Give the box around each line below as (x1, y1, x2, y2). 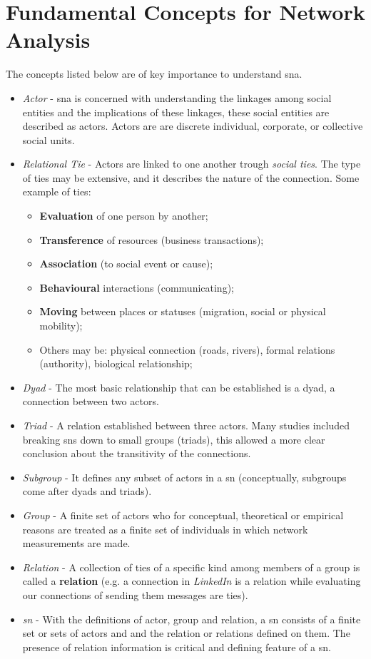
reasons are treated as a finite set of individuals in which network (22, 521, 308, 536)
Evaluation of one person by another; (39, 208, 208, 223)
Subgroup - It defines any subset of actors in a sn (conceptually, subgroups (22, 469, 347, 484)
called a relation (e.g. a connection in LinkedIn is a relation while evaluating (22, 573, 361, 588)
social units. (22, 132, 75, 147)
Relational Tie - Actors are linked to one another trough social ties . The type (22, 156, 361, 171)
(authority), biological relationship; (39, 356, 193, 371)
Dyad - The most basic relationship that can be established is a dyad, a (22, 379, 335, 394)
